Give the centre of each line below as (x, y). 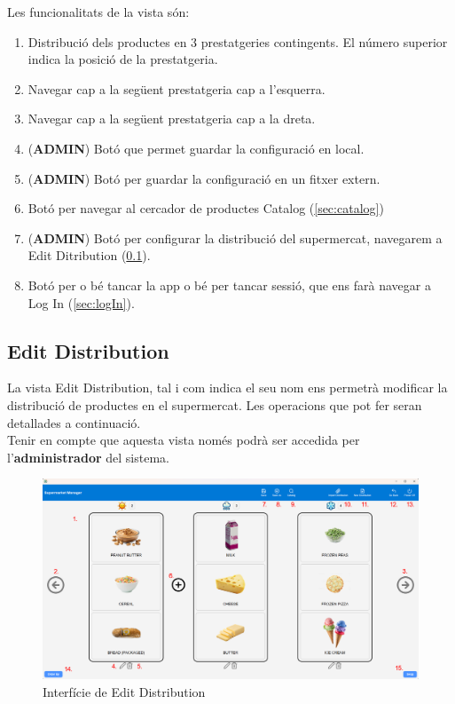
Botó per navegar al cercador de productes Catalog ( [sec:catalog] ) (206, 208)
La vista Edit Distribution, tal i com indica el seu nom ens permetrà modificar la (227, 388)
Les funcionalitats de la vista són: (98, 12)
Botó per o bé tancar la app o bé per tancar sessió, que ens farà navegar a (229, 285)
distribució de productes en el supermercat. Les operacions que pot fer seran (215, 404)
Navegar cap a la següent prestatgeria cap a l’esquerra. (177, 88)
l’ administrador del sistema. (88, 457)
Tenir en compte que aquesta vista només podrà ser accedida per (184, 440)
